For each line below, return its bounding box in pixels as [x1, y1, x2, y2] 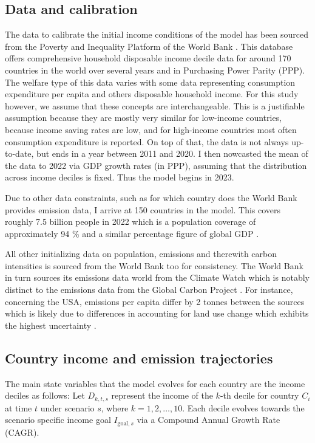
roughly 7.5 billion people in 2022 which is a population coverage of [5, 215, 256, 228]
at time [5, 401, 32, 414]
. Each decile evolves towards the [182, 401, 305, 414]
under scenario [40, 401, 95, 414]
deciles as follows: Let [5, 389, 85, 402]
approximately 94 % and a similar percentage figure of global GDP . [5, 227, 259, 239]
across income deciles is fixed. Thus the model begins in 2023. [5, 171, 234, 184]
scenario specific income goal [5, 413, 111, 426]
